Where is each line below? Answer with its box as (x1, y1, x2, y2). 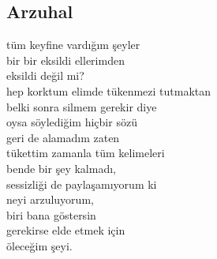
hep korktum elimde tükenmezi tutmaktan (6, 82, 211, 99)
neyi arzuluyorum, (6, 191, 94, 208)
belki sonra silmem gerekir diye (6, 98, 157, 114)
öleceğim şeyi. (6, 237, 73, 253)
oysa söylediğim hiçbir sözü (6, 114, 137, 130)
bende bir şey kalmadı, (6, 160, 116, 176)
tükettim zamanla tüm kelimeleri (6, 145, 165, 161)
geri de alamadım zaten (6, 129, 120, 145)
